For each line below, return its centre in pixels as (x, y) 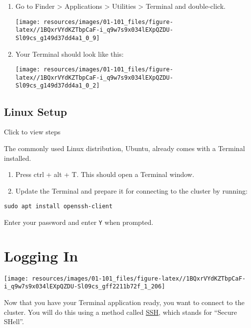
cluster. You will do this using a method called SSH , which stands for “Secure (121, 312)
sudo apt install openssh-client (58, 207)
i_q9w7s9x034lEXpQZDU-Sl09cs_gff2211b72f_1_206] (85, 287)
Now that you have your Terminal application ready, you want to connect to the (124, 302)
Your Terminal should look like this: (69, 54)
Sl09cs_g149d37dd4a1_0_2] (57, 86)
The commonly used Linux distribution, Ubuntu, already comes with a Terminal (125, 148)
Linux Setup (35, 111)
